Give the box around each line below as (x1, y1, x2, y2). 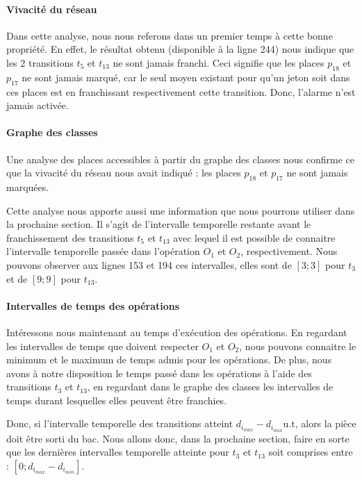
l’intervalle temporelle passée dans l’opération (6, 244, 200, 258)
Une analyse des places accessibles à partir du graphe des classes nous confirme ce (6, 151, 355, 166)
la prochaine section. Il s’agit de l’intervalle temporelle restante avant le (6, 217, 311, 231)
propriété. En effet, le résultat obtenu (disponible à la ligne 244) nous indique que (6, 42, 354, 56)
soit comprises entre (268, 445, 353, 459)
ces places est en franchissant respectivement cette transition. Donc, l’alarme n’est (6, 84, 356, 99)
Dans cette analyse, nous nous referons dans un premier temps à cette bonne (6, 28, 333, 42)
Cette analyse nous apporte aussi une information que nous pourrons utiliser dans (6, 203, 355, 217)
